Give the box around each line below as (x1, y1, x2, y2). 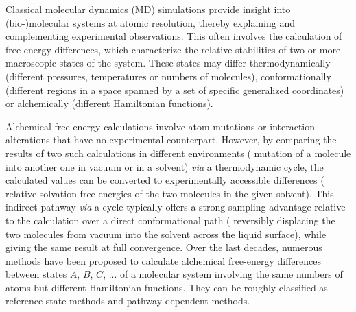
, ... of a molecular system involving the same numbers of (103, 267, 343, 281)
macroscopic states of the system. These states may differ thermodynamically (5, 56, 331, 70)
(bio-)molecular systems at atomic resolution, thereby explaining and (5, 15, 295, 29)
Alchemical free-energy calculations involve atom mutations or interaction (5, 119, 316, 133)
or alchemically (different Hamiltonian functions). (5, 96, 213, 110)
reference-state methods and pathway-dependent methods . (5, 293, 250, 308)
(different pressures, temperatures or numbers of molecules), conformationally (5, 69, 331, 83)
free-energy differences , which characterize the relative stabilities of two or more (5, 42, 341, 56)
